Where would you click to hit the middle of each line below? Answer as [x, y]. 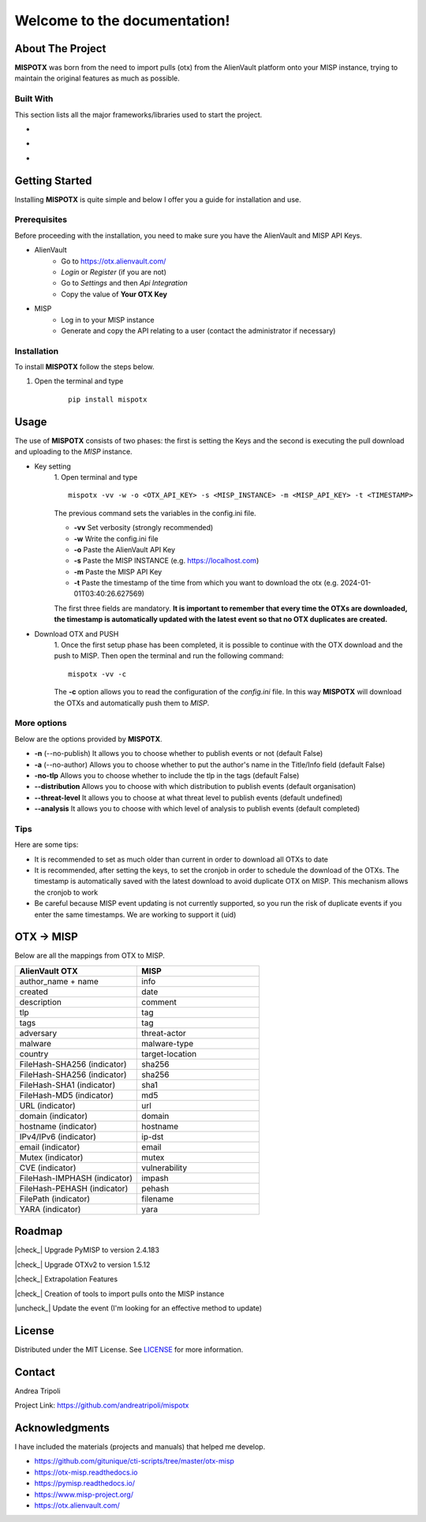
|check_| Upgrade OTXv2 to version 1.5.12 [82, 1264]
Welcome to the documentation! [122, 21]
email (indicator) [50, 1146]
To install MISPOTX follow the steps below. [84, 367]
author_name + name [59, 981]
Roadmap [39, 1231]
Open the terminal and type [79, 381]
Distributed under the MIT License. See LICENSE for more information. [129, 1349]
